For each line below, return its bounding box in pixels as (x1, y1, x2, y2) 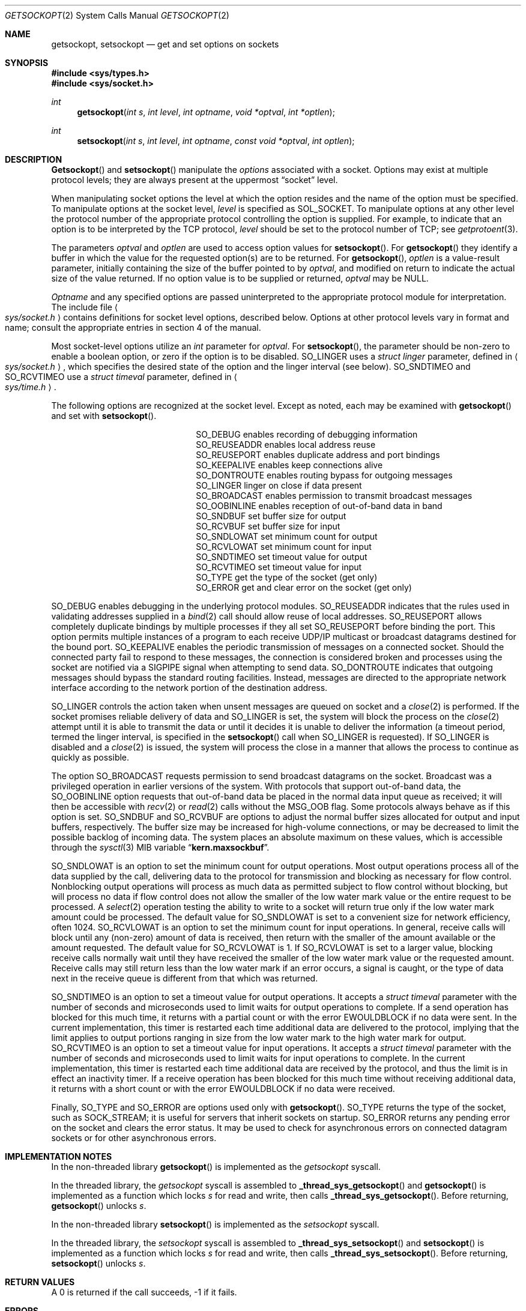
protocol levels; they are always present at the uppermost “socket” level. (51, 175, 338, 185)
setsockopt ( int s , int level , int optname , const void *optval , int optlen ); (77, 136, 355, 146)
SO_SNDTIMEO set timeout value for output (196, 552, 367, 562)
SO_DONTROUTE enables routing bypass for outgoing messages (196, 470, 453, 480)
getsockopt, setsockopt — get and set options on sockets (51, 39, 279, 49)
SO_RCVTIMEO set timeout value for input (196, 562, 362, 572)
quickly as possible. (51, 752, 130, 762)
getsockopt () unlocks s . (51, 1201, 147, 1211)
